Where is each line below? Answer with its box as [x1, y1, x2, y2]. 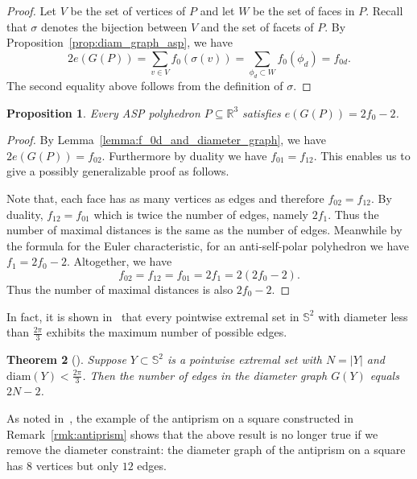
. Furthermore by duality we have [101, 147, 267, 163]
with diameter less [318, 308, 408, 324]
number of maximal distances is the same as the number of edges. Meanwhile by [6, 221, 403, 238]
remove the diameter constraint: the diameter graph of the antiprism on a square [6, 441, 406, 458]
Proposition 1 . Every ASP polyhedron [6, 104, 200, 121]
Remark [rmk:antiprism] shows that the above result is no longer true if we [6, 425, 378, 442]
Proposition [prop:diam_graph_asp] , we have [6, 34, 233, 51]
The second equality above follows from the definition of [6, 77, 283, 94]
